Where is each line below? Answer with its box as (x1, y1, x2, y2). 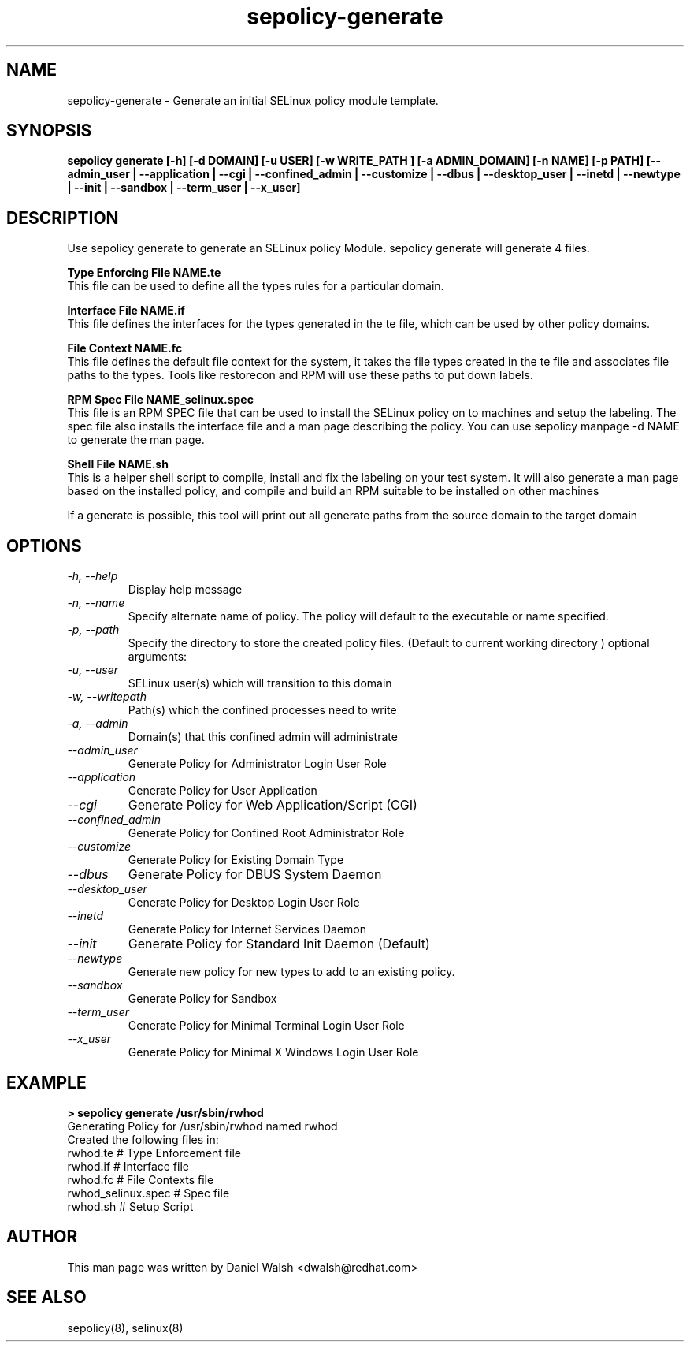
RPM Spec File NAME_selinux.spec (67, 393, 254, 407)
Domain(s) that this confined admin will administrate (128, 730, 398, 744)
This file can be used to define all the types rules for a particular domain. (67, 279, 444, 293)
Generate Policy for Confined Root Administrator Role (128, 826, 405, 840)
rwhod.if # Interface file (67, 1159, 189, 1173)
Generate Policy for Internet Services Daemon (128, 922, 366, 937)
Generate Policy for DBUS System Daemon (128, 866, 382, 883)
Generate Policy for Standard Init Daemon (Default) (128, 936, 430, 952)
